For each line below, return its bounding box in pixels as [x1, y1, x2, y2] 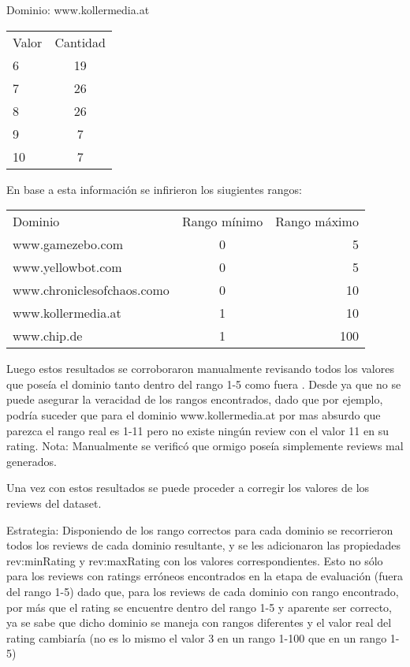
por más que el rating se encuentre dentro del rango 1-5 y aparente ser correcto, [6, 598, 392, 615]
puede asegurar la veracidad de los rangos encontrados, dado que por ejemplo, [6, 391, 383, 408]
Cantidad [54, 32, 106, 51]
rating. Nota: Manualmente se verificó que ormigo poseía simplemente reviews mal [6, 438, 404, 454]
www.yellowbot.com [13, 258, 122, 277]
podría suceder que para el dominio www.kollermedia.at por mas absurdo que [6, 406, 381, 423]
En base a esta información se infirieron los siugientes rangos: [6, 181, 302, 197]
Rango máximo [275, 212, 359, 231]
